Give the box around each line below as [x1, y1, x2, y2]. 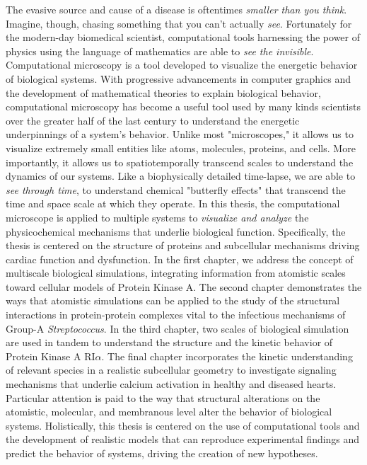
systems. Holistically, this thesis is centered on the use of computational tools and [6, 418, 360, 432]
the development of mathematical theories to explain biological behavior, [6, 85, 321, 100]
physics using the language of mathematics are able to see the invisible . [6, 43, 314, 58]
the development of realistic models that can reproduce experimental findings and [6, 432, 360, 447]
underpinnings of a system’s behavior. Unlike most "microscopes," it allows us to [6, 127, 354, 142]
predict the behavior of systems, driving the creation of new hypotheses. [6, 446, 318, 460]
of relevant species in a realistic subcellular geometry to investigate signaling [6, 362, 337, 377]
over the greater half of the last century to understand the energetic [6, 113, 300, 127]
